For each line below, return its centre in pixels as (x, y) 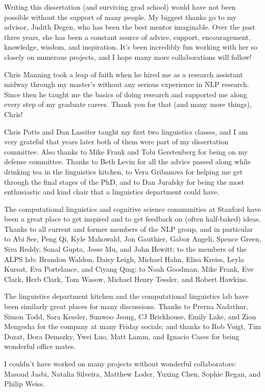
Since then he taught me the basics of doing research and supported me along (126, 94)
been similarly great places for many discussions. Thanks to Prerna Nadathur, (126, 306)
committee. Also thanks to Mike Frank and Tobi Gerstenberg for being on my (126, 151)
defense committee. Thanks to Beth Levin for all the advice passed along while (127, 161)
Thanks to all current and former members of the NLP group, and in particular (129, 228)
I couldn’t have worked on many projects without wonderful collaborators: (120, 363)
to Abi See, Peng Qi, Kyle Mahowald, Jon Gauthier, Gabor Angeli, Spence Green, (133, 239)
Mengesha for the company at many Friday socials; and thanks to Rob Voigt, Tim (133, 326)
